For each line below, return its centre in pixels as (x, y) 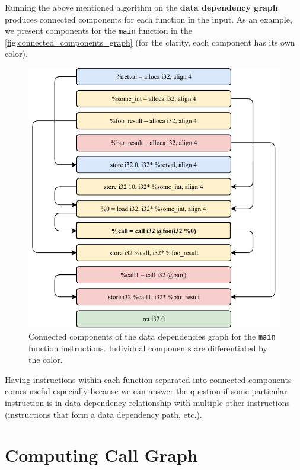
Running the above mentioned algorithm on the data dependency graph (141, 7)
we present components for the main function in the (98, 31)
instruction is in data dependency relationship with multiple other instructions (147, 402)
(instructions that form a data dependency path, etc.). (103, 414)
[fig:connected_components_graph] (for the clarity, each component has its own (150, 42)
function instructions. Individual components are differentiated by (148, 348)
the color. (46, 359)
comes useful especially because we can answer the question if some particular (146, 391)
